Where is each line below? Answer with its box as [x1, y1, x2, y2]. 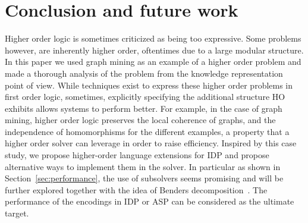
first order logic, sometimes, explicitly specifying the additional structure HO [5, 90, 285, 103]
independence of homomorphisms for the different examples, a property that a [5, 125, 290, 137]
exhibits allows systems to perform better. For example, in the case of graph [5, 102, 282, 114]
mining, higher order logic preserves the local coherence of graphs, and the [5, 114, 276, 126]
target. [5, 207, 29, 219]
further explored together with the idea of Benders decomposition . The [5, 183, 268, 196]
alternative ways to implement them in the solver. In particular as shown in [5, 160, 281, 172]
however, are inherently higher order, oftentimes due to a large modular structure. [5, 43, 304, 56]
